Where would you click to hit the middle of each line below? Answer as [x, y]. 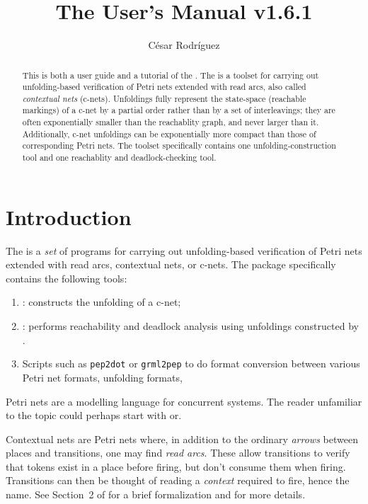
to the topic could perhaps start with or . [94, 415]
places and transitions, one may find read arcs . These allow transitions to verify [178, 453]
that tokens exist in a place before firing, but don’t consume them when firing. [176, 466]
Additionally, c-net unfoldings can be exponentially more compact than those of [169, 133]
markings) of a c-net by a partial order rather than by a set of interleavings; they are [179, 110]
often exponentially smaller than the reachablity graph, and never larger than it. [171, 122]
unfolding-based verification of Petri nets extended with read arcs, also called [164, 87]
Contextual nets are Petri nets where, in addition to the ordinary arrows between [182, 439]
